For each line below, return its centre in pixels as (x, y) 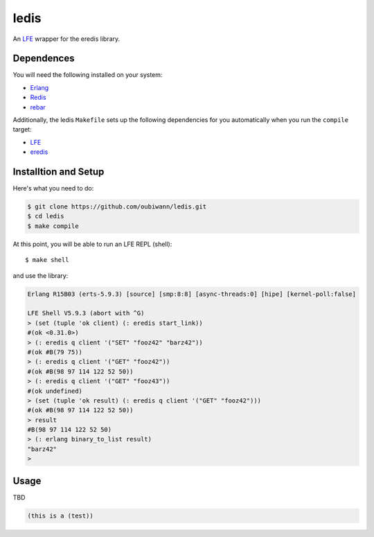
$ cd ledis (46, 216)
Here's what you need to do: (53, 188)
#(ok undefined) (55, 391)
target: (22, 130)
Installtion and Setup (59, 172)
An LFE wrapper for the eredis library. (66, 39)
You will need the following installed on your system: (88, 75)
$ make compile (53, 226)
